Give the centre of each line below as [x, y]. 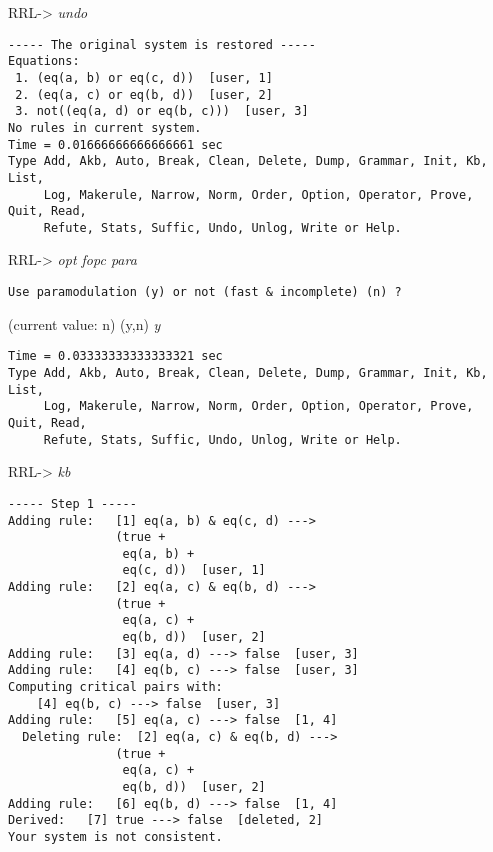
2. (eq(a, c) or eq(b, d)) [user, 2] [144, 94]
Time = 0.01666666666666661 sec [115, 144]
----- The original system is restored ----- [162, 44]
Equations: [44, 61]
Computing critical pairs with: [115, 687]
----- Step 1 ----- [72, 503]
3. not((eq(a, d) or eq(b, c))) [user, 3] [162, 111]
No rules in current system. [105, 127]
